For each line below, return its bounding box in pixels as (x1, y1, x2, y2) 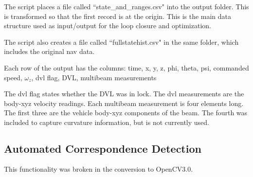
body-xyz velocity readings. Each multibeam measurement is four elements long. (4, 98, 244, 108)
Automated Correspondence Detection (4, 141, 201, 156)
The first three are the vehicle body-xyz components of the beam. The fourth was (4, 107, 248, 118)
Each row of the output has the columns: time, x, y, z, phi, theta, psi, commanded (4, 62, 249, 72)
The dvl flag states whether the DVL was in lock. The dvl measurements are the (4, 88, 244, 99)
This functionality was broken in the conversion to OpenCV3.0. (4, 163, 193, 174)
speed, (4, 72, 22, 82)
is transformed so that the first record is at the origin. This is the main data (4, 11, 232, 21)
